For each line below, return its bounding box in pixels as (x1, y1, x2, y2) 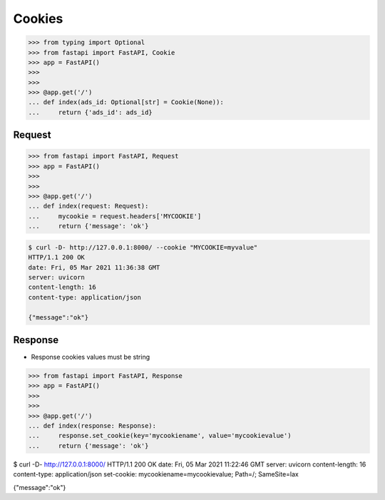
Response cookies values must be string (31, 353, 150, 362)
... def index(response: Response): (28, 422, 157, 429)
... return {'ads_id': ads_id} (28, 108, 153, 116)
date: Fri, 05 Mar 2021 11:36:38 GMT (28, 263, 160, 271)
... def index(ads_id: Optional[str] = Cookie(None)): (28, 98, 224, 106)
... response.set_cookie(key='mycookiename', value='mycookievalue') (28, 432, 292, 440)
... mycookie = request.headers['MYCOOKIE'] (28, 212, 202, 220)
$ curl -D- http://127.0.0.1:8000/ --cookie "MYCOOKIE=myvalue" (28, 243, 258, 251)
